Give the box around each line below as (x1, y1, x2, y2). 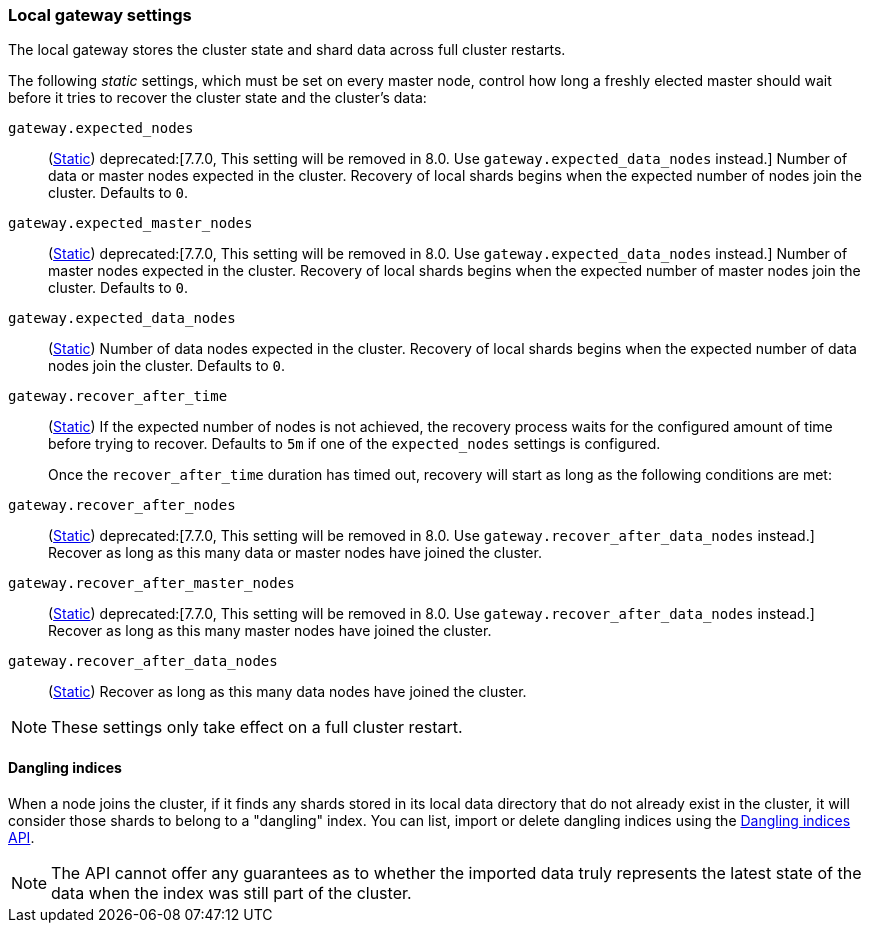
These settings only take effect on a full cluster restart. (51, 717, 463, 738)
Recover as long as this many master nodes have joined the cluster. (48, 622, 492, 640)
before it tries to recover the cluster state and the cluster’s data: (8, 89, 427, 107)
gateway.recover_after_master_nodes (8, 575, 295, 592)
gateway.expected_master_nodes (8, 215, 253, 232)
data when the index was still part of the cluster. (51, 882, 412, 903)
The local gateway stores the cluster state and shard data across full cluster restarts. (8, 41, 566, 59)
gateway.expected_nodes (8, 120, 194, 137)
